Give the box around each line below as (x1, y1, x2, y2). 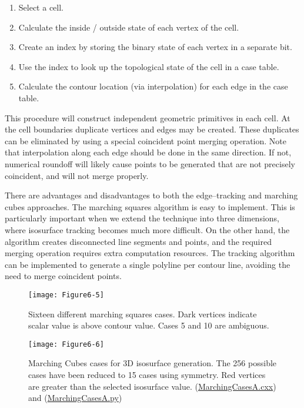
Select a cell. (18, 1, 64, 13)
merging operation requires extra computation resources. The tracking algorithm (5, 247, 295, 259)
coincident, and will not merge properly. (5, 169, 149, 181)
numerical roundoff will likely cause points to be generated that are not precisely (5, 157, 295, 170)
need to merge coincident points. (5, 270, 122, 282)
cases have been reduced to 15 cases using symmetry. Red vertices (28, 368, 266, 380)
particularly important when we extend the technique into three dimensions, (5, 212, 279, 224)
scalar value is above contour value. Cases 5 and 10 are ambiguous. (28, 319, 269, 331)
